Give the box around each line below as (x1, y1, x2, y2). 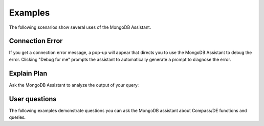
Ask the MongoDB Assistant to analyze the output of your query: (9, 82, 139, 88)
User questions (9, 95, 57, 103)
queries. (9, 114, 26, 120)
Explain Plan (9, 69, 47, 77)
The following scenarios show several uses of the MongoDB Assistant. (9, 24, 151, 30)
